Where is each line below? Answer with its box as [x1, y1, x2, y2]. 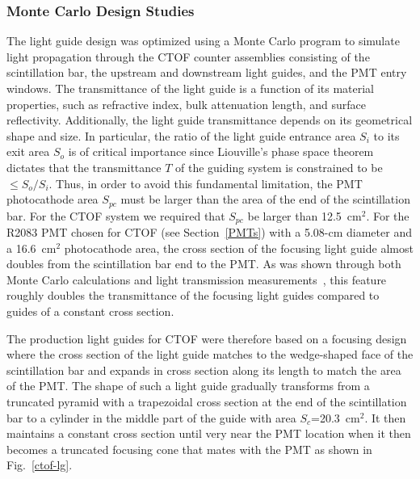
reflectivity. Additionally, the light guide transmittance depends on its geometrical [6, 111, 413, 128]
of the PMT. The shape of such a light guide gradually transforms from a [6, 377, 370, 394]
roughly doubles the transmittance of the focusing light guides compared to [6, 287, 380, 304]
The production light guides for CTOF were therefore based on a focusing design [6, 330, 407, 347]
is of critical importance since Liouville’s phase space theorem [68, 143, 374, 160]
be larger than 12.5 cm [247, 207, 362, 224]
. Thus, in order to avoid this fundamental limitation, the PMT [48, 174, 363, 191]
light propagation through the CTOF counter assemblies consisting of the [6, 48, 370, 65]
